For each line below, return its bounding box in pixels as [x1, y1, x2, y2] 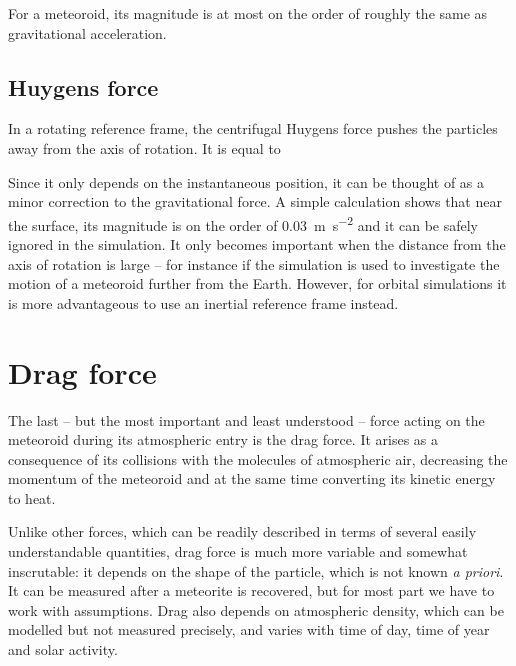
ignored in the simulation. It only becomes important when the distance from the [8, 234, 506, 255]
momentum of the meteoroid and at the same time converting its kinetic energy [8, 468, 496, 489]
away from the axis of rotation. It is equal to [8, 137, 281, 158]
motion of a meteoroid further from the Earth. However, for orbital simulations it [8, 273, 507, 294]
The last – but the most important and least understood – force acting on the [8, 409, 485, 430]
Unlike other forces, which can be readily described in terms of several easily [8, 521, 477, 542]
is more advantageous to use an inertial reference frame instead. [8, 292, 399, 313]
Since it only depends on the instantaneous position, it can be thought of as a [8, 171, 485, 192]
